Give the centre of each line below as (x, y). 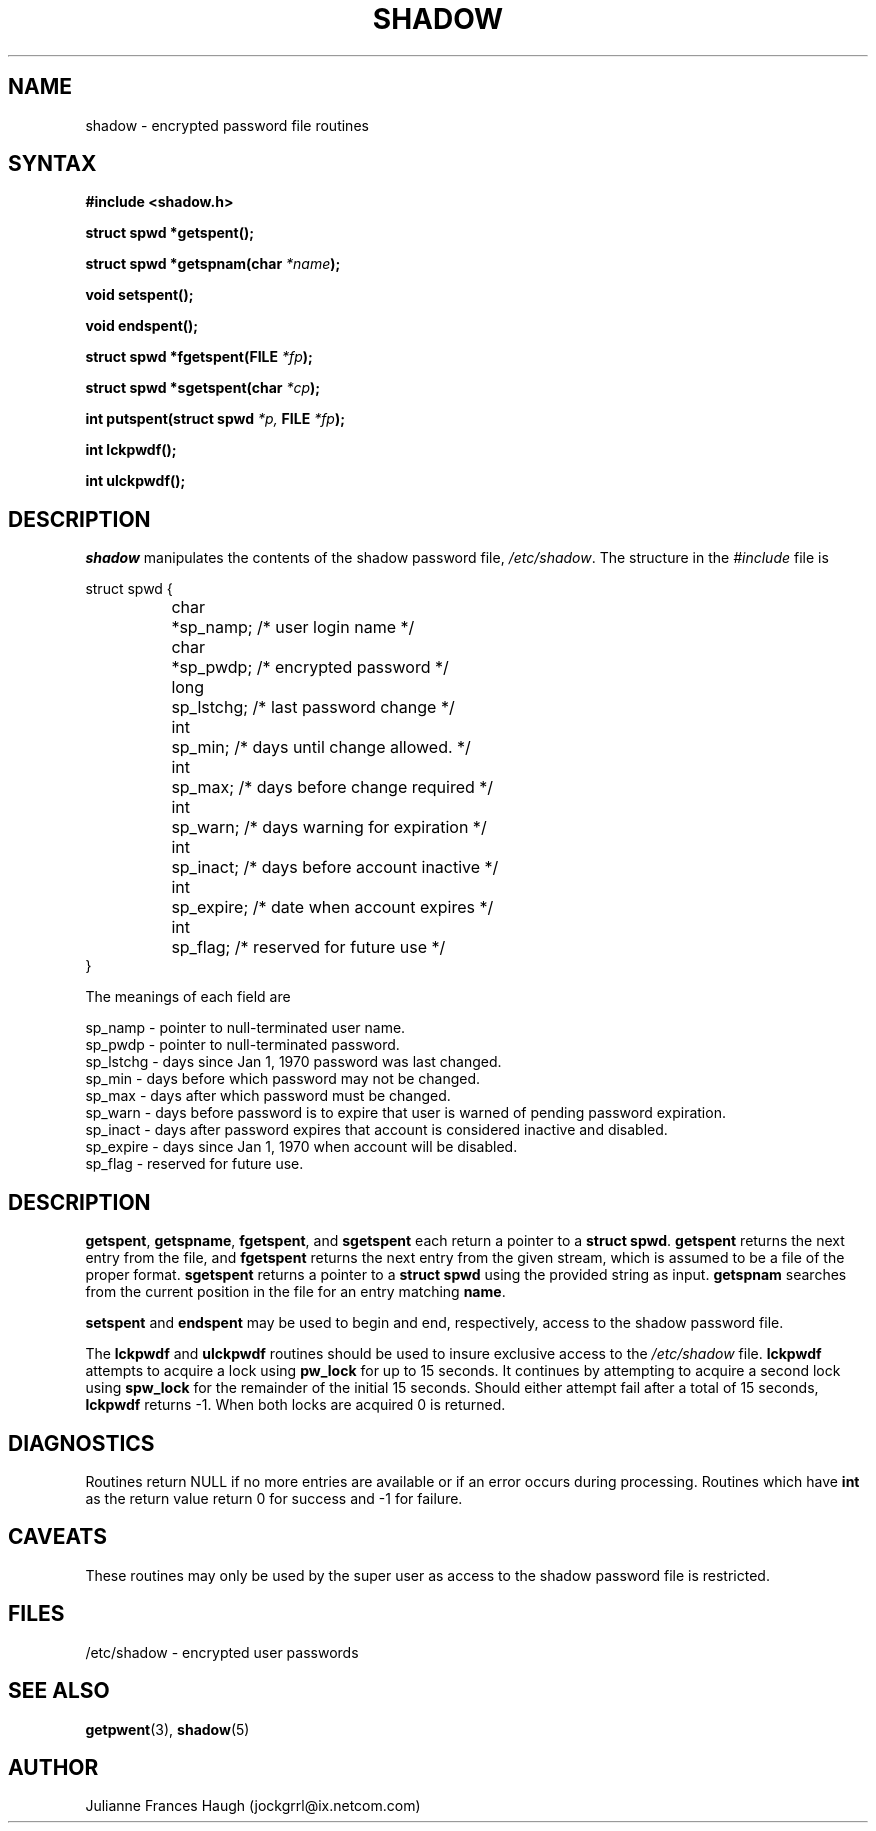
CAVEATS (57, 1537)
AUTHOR (53, 1767)
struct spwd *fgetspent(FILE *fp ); (199, 357)
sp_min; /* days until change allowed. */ (321, 747)
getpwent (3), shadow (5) (167, 1729)
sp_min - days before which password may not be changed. (283, 1079)
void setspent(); (139, 295)
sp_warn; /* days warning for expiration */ (329, 827)
